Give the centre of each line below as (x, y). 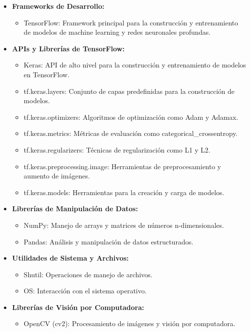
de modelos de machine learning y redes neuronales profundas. (117, 32)
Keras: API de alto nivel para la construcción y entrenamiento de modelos (135, 65)
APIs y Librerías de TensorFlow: (68, 48)
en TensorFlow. (46, 74)
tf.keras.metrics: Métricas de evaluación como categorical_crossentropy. (131, 133)
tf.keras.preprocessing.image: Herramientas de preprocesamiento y (122, 166)
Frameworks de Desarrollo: (58, 6)
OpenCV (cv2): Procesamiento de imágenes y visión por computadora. (129, 323)
